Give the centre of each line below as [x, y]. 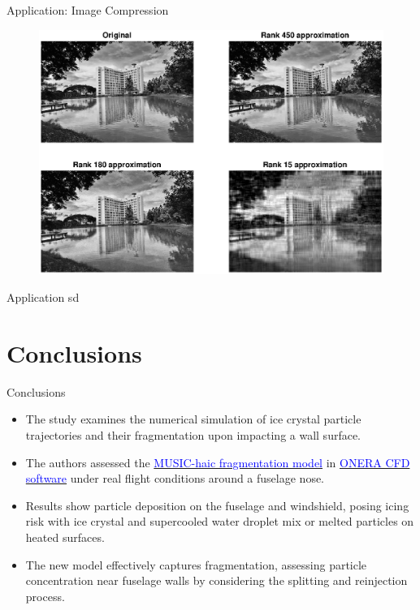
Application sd [43, 297]
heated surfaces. [65, 537]
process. [45, 596]
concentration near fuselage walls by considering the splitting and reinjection [216, 580]
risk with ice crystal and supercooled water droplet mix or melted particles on [220, 521]
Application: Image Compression [88, 10]
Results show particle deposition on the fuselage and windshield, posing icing [217, 505]
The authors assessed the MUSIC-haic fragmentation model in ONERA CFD [218, 462]
